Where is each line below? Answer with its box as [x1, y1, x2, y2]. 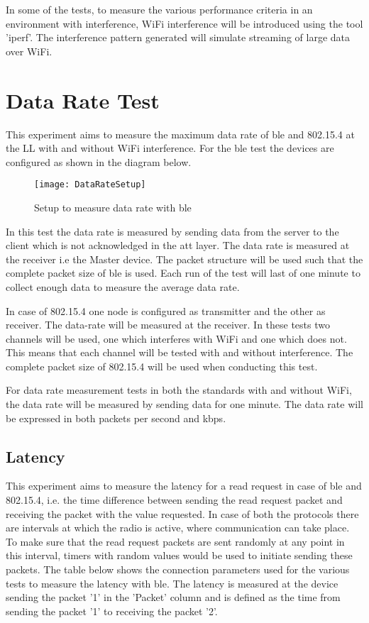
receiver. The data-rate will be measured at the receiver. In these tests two [6, 317, 331, 332]
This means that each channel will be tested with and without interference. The [6, 345, 353, 360]
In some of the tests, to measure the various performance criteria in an [6, 2, 313, 16]
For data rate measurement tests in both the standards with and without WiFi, [6, 382, 352, 397]
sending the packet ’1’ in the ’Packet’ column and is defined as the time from [6, 590, 341, 605]
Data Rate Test [6, 85, 160, 114]
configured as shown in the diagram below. [6, 154, 192, 169]
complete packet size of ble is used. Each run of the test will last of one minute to [6, 265, 360, 280]
